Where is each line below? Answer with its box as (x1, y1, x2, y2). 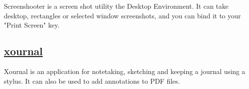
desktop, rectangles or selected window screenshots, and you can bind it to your (4, 10, 241, 20)
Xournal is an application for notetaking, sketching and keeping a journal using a (4, 66, 246, 76)
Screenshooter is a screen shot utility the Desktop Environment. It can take (4, 1, 229, 11)
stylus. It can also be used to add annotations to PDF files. (4, 75, 180, 86)
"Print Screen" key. (4, 20, 60, 30)
